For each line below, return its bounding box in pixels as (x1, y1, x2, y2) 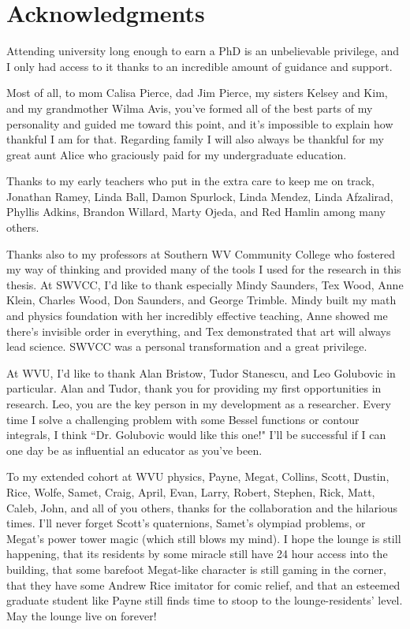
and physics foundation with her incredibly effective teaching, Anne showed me (6, 307, 388, 324)
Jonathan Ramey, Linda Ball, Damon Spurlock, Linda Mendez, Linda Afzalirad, (6, 188, 393, 204)
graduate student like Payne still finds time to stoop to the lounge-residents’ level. (6, 592, 403, 609)
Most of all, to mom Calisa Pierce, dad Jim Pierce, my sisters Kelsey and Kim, (6, 84, 388, 101)
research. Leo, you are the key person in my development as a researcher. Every (6, 396, 391, 411)
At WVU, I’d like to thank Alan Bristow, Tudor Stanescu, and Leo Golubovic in (6, 364, 396, 381)
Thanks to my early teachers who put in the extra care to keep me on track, (6, 173, 375, 189)
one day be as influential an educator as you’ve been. (6, 441, 263, 458)
